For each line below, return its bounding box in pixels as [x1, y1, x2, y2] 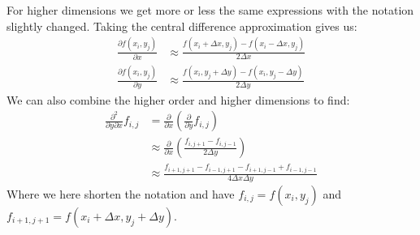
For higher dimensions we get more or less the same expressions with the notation [6, 2, 414, 18]
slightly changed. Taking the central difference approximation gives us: [6, 17, 357, 34]
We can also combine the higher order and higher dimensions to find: [6, 91, 350, 108]
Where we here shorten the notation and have [6, 185, 235, 202]
